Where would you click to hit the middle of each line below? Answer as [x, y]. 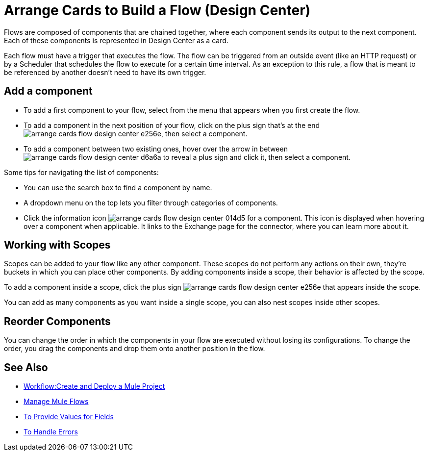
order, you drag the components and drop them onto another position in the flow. [135, 349]
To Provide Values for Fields [69, 417]
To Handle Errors [51, 432]
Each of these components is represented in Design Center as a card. [116, 40]
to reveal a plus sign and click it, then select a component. [257, 157]
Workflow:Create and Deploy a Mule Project [94, 386]
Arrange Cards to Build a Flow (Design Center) [157, 10]
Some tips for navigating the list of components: [81, 172]
